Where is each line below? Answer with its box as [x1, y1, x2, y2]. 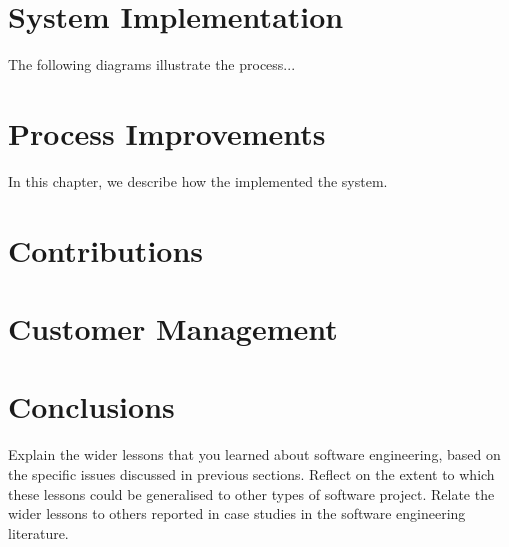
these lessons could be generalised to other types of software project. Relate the [8, 483, 495, 504]
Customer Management [8, 308, 338, 348]
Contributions [8, 229, 204, 270]
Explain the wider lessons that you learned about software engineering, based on [8, 444, 501, 465]
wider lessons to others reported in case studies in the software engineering [8, 503, 466, 524]
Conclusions [8, 386, 175, 427]
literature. [8, 522, 69, 543]
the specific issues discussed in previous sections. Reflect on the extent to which [8, 463, 495, 484]
